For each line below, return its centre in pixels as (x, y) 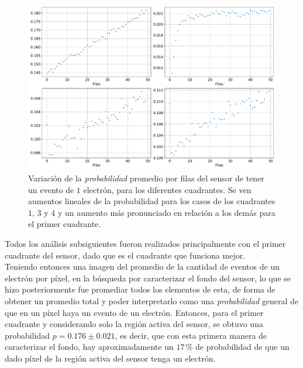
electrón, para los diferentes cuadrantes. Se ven (167, 189)
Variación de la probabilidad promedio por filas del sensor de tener (146, 178)
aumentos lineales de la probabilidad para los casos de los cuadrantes (152, 201)
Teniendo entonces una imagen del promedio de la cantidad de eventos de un (142, 266)
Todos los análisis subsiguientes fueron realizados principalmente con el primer (145, 243)
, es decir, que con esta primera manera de (191, 335)
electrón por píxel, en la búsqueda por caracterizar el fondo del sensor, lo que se (148, 278)
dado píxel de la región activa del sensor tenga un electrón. (110, 358)
